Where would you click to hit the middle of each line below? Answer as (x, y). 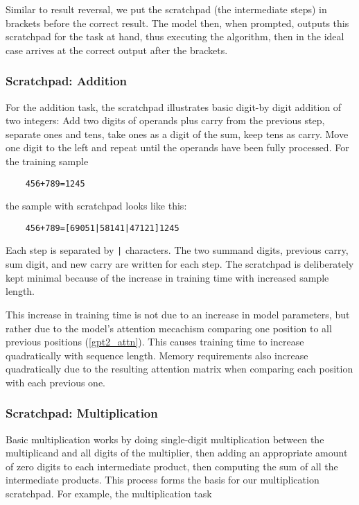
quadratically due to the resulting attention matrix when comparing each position (179, 369)
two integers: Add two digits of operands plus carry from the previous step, (165, 120)
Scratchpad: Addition (67, 81)
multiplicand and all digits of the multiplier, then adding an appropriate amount (177, 453)
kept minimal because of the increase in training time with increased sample (167, 277)
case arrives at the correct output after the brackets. (117, 50)
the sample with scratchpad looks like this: (96, 206)
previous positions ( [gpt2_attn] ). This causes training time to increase (155, 342)
